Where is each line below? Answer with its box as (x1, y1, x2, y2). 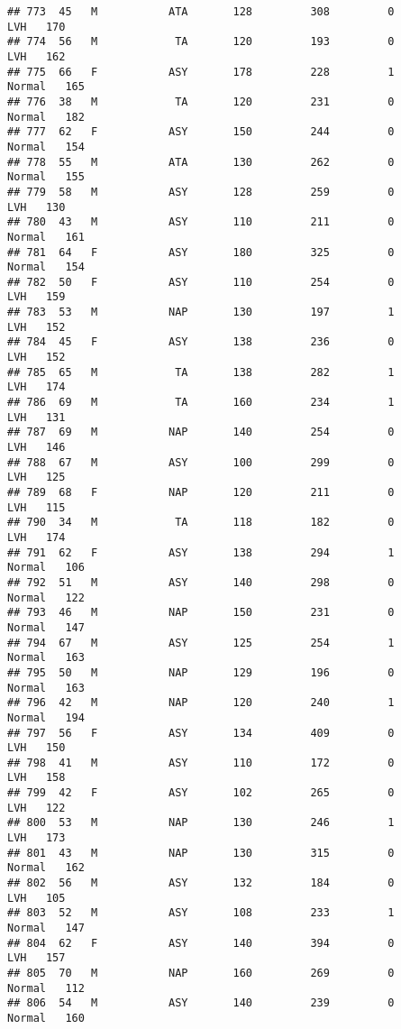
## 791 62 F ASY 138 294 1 (7, 546, 395, 559)
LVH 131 (7, 410, 66, 424)
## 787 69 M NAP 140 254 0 (7, 426, 395, 439)
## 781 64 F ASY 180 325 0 (7, 245, 395, 259)
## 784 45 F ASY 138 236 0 (7, 335, 395, 349)
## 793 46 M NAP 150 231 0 (7, 606, 395, 620)
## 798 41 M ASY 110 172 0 (7, 756, 395, 769)
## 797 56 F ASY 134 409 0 (7, 726, 395, 740)
